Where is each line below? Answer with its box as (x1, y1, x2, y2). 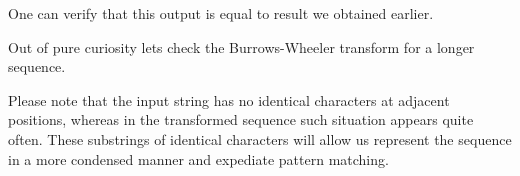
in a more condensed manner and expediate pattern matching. (8, 148, 389, 169)
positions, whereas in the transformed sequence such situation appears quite (8, 109, 474, 130)
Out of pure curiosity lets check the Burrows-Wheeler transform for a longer (8, 36, 475, 57)
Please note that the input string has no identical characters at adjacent (8, 89, 450, 110)
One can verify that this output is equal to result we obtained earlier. (8, 3, 434, 23)
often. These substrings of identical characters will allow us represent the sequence (8, 128, 512, 149)
